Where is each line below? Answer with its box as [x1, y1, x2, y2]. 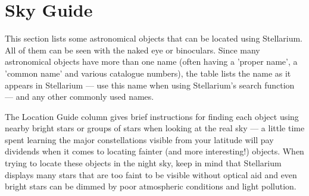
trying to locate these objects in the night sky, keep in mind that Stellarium [5, 157, 282, 169]
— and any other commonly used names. [5, 90, 154, 103]
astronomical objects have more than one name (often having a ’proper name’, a [5, 55, 298, 68]
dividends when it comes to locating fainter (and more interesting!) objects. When [5, 145, 304, 157]
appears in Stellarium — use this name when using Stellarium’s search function [5, 78, 295, 91]
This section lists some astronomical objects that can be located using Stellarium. [5, 32, 302, 45]
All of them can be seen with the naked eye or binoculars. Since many [5, 43, 260, 56]
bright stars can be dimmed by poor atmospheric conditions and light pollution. [5, 180, 296, 192]
